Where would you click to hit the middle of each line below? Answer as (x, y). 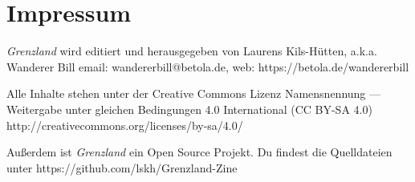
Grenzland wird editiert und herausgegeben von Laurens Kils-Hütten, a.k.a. (192, 51)
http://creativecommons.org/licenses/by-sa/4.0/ (125, 125)
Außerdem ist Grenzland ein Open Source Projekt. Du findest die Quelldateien (199, 152)
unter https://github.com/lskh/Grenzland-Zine (122, 167)
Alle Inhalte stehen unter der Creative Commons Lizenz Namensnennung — (194, 93)
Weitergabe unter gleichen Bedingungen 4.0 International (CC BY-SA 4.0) (189, 109)
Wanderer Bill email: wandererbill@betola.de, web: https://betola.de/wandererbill (208, 66)
